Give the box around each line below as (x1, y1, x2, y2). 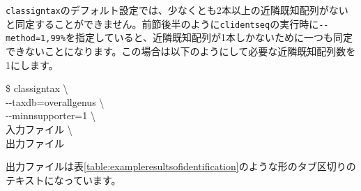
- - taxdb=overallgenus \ (6, 94, 105, 109)
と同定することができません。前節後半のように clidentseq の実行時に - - (6, 16, 329, 31)
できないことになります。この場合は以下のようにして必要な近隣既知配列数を (6, 43, 356, 58)
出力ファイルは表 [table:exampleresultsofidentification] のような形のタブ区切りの (6, 159, 356, 174)
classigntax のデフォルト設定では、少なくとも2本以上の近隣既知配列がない (6, 3, 348, 17)
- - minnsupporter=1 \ (6, 108, 95, 123)
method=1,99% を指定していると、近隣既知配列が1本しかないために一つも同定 (6, 30, 353, 45)
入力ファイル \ (6, 121, 72, 136)
